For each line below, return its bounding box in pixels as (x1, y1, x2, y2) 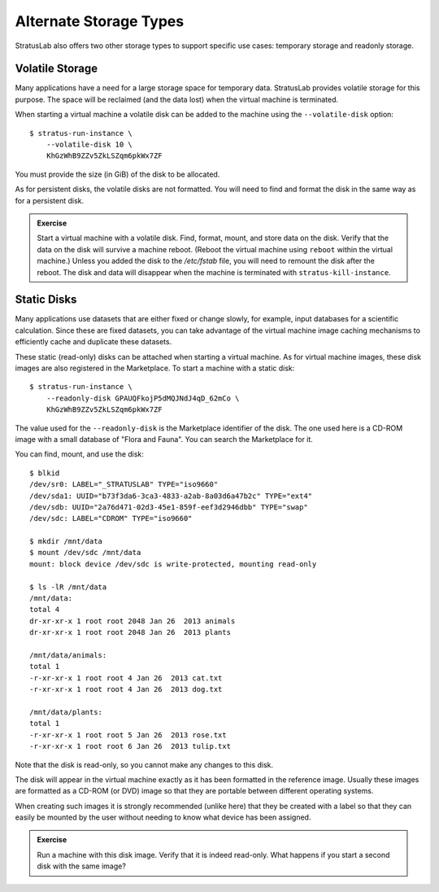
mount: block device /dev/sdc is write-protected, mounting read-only (29, 559, 317, 569)
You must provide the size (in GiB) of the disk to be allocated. (15, 169, 220, 179)
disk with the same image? (37, 861, 126, 871)
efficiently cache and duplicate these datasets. (15, 337, 172, 347)
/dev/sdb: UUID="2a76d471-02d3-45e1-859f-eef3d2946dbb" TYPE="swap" (29, 502, 308, 512)
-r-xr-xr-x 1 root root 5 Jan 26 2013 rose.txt (29, 730, 227, 740)
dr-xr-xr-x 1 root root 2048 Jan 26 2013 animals (29, 616, 236, 626)
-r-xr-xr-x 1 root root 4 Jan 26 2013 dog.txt (29, 684, 223, 694)
